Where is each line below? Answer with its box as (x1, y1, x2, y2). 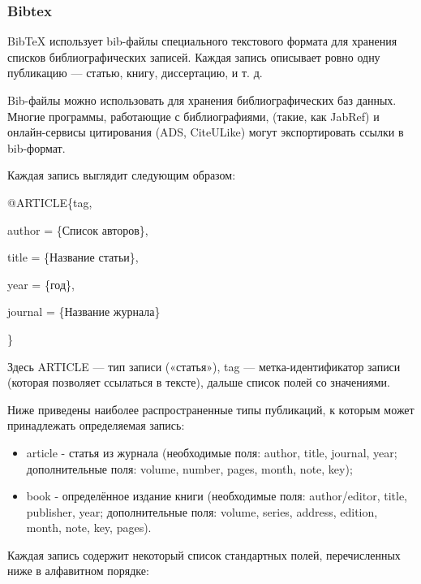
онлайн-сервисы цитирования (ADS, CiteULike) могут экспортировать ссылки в (7, 123, 404, 141)
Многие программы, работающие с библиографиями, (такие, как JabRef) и (7, 107, 380, 124)
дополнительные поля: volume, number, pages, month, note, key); (26, 460, 353, 477)
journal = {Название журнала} (7, 303, 161, 320)
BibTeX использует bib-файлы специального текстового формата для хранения (7, 32, 397, 50)
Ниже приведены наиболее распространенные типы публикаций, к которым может (7, 400, 415, 417)
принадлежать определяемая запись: (7, 417, 185, 434)
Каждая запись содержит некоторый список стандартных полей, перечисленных (7, 546, 401, 563)
